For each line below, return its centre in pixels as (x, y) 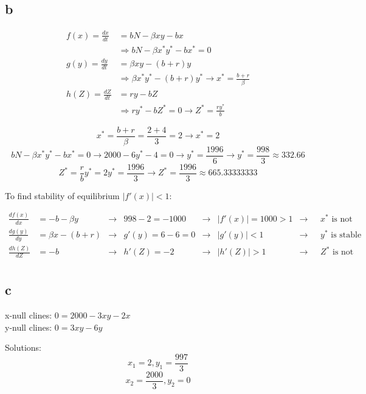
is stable (346, 235)
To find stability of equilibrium (62, 195)
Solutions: (23, 347)
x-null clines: (29, 315)
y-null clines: (29, 327)
